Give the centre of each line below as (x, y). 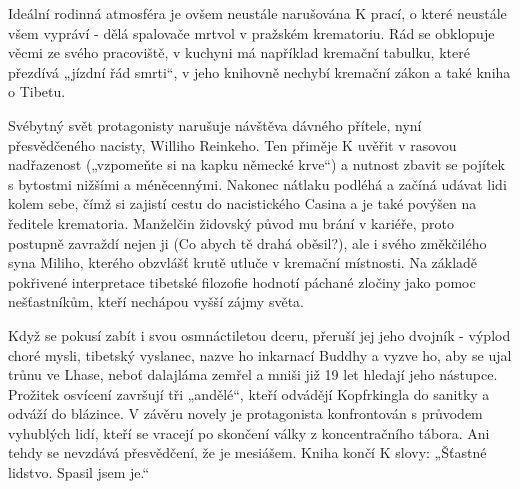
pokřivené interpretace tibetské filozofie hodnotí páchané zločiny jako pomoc (242, 281)
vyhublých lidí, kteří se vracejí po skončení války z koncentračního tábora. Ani (249, 432)
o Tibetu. (37, 91)
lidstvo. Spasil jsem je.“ (79, 472)
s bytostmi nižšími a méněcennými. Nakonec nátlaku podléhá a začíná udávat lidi (257, 183)
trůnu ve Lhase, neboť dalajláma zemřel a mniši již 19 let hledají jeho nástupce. (253, 374)
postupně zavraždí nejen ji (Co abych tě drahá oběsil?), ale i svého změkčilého (247, 242)
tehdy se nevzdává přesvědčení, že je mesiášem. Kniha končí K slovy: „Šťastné (247, 452)
